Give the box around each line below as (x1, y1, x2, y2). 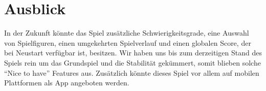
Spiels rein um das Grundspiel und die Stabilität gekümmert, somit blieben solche (4, 57, 261, 68)
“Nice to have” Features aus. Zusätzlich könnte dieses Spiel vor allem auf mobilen (4, 67, 259, 78)
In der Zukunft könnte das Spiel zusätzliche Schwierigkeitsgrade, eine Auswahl (4, 27, 249, 38)
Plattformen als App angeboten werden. (4, 77, 129, 88)
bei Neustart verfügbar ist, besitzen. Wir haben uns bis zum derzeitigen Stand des (4, 47, 262, 58)
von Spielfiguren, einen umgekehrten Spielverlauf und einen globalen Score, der (4, 37, 251, 48)
